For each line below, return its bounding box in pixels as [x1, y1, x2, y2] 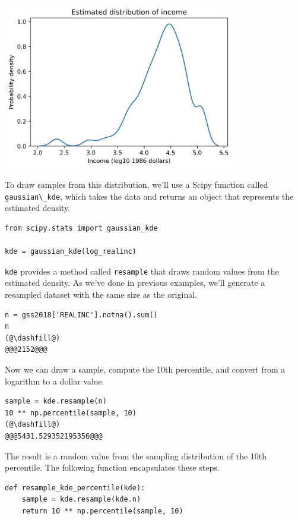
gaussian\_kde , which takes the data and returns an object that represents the [5, 190, 294, 202]
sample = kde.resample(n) [5, 397, 107, 406]
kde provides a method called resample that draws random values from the [5, 264, 279, 277]
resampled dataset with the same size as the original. [5, 288, 197, 300]
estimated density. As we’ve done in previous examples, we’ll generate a [5, 276, 265, 289]
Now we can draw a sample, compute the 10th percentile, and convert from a [5, 363, 286, 375]
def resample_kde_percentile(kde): [5, 483, 145, 492]
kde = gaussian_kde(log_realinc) [5, 247, 137, 256]
